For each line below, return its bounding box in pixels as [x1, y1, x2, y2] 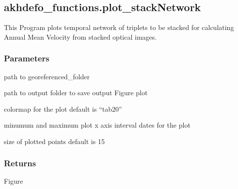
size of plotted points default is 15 [4, 136, 105, 146]
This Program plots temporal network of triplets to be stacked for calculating [4, 22, 234, 32]
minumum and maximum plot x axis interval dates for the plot [4, 120, 190, 130]
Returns [4, 157, 36, 169]
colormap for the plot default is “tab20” [4, 103, 122, 114]
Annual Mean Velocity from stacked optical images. [4, 31, 157, 42]
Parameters [4, 52, 49, 64]
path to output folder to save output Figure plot [4, 87, 148, 98]
